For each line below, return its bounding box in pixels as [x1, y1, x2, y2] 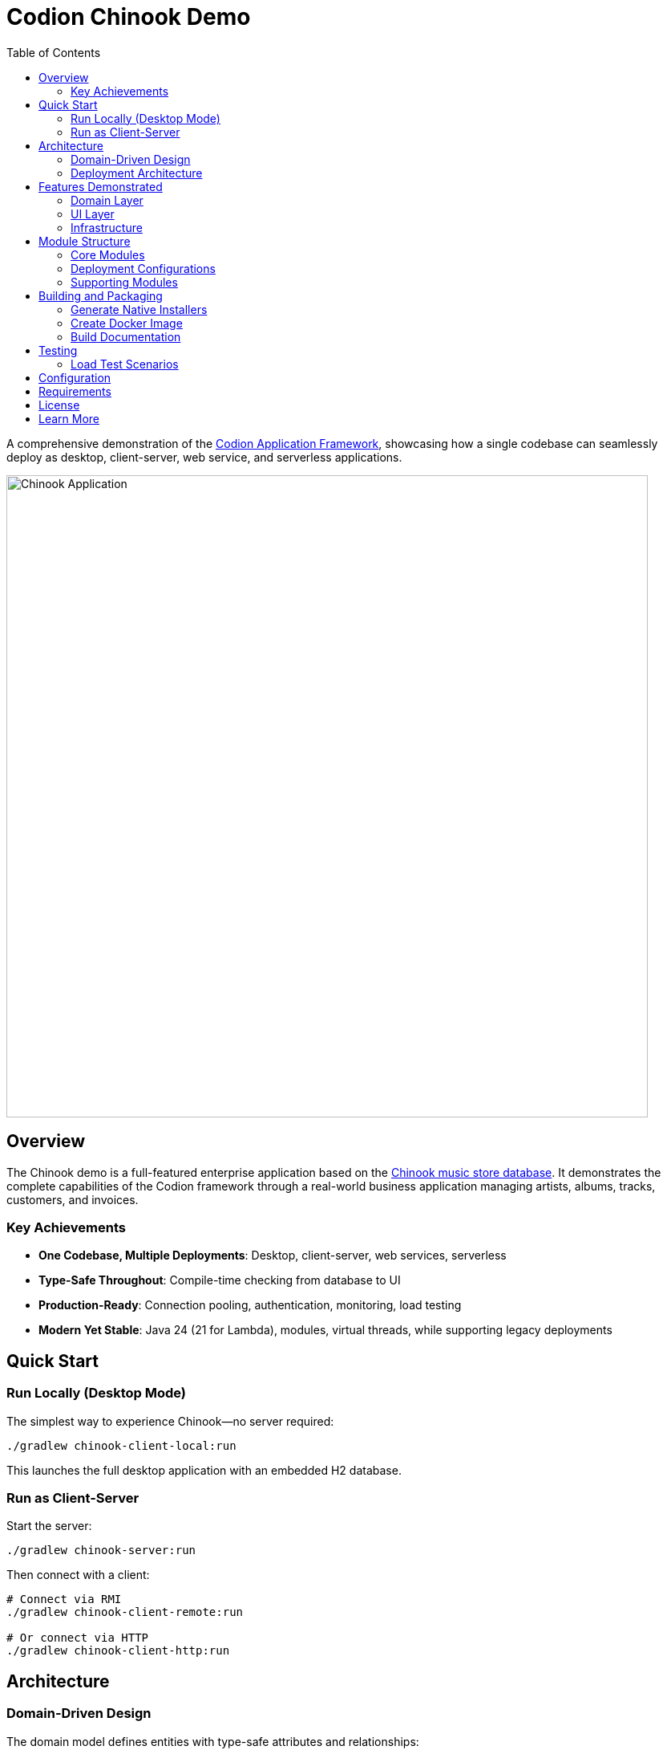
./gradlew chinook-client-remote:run [6, 1606, 244, 1619]
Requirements [38, 384, 111, 398]
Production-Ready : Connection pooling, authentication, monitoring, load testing [38, 1298, 462, 1312]
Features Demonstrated [38, 179, 163, 193]
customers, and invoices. [6, 1192, 139, 1207]
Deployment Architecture [71, 165, 203, 180]
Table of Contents [6, 45, 101, 59]
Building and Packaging [38, 288, 163, 303]
